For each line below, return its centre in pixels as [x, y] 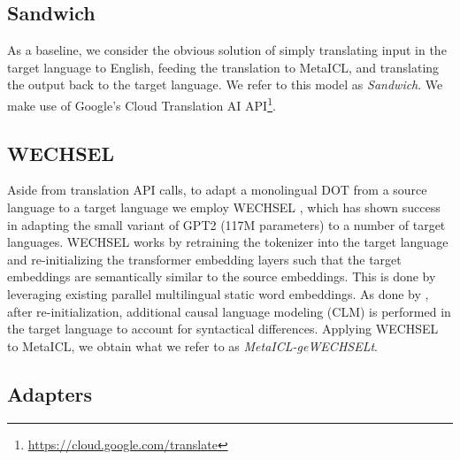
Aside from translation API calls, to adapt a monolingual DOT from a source [217, 190]
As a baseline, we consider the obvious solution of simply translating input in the [227, 50]
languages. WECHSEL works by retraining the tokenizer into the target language [228, 242]
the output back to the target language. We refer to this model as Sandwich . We [225, 84]
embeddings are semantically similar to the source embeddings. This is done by [222, 276]
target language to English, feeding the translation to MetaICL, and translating [223, 67]
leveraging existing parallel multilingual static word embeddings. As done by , [218, 294]
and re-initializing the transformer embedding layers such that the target [204, 259]
